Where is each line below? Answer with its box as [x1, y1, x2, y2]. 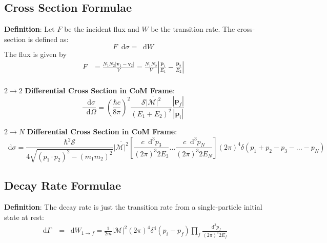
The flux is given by [4, 49, 67, 59]
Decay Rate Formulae [4, 177, 121, 193]
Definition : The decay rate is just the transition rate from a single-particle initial [4, 201, 262, 212]
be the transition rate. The [151, 24, 235, 34]
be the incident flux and [64, 24, 139, 34]
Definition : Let [4, 24, 55, 34]
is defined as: [28, 33, 69, 44]
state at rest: [4, 211, 44, 222]
